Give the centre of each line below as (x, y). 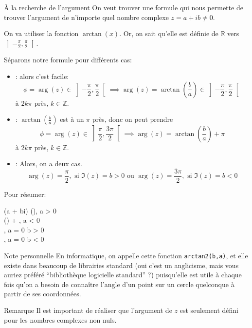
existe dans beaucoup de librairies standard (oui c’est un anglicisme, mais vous (121, 265)
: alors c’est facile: (42, 76)
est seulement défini (209, 310)
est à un (72, 119)
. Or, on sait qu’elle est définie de (169, 33)
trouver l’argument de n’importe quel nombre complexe (86, 17)
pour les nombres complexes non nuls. (60, 319)
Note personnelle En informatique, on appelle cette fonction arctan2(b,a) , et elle (126, 255)
